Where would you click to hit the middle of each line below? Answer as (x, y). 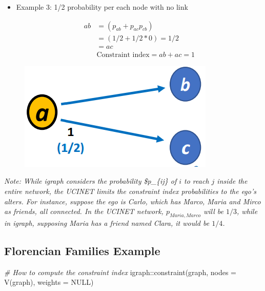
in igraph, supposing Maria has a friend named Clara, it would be (107, 222)
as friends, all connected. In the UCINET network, (84, 211)
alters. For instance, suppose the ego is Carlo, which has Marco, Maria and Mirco (132, 201)
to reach (197, 181)
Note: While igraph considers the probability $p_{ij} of (90, 181)
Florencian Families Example (82, 250)
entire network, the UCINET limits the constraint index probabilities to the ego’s (130, 191)
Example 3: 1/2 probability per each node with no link (102, 7)
